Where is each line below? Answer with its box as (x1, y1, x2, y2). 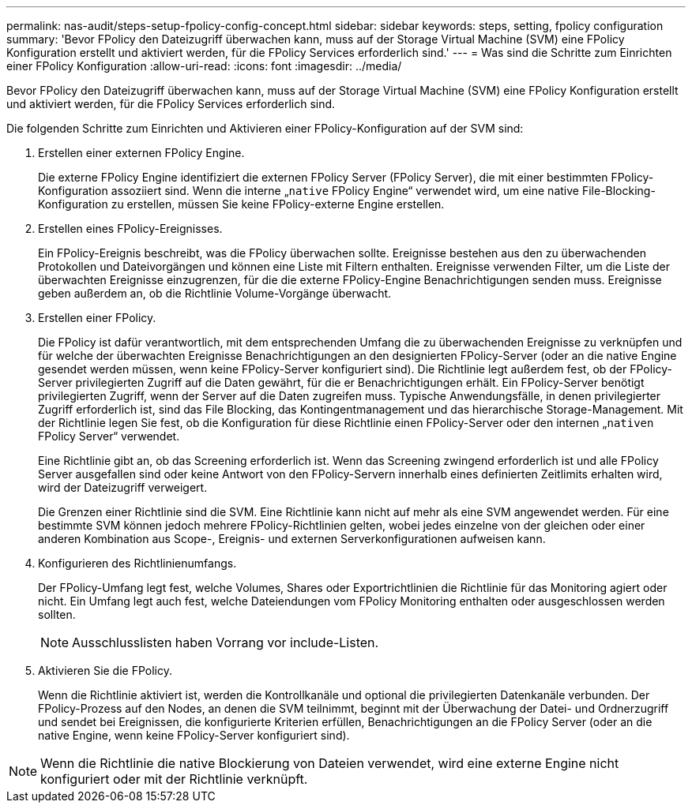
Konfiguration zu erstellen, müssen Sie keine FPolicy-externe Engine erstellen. (38, 197, 445, 211)
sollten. (38, 608, 76, 621)
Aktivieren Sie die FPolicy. (38, 664, 172, 677)
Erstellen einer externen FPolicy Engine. (38, 146, 245, 159)
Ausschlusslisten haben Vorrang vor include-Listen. (72, 635, 379, 650)
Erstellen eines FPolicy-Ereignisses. (38, 222, 223, 235)
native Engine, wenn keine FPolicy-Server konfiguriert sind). (38, 728, 350, 742)
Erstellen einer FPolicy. (38, 311, 156, 324)
